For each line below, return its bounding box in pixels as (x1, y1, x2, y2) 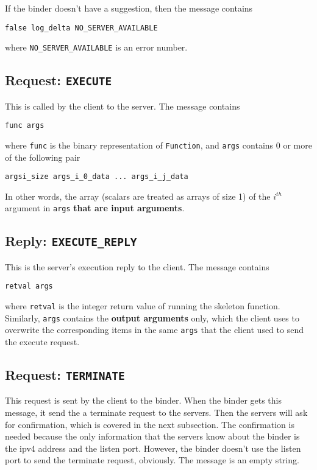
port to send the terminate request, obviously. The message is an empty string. (5, 454, 299, 466)
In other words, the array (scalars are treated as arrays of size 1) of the (5, 189, 271, 202)
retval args (5, 282, 53, 291)
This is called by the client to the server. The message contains (5, 99, 240, 112)
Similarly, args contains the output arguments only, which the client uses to (5, 311, 299, 324)
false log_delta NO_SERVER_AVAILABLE (5, 23, 158, 32)
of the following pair (5, 150, 80, 163)
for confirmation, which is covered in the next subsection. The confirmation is (5, 418, 294, 430)
